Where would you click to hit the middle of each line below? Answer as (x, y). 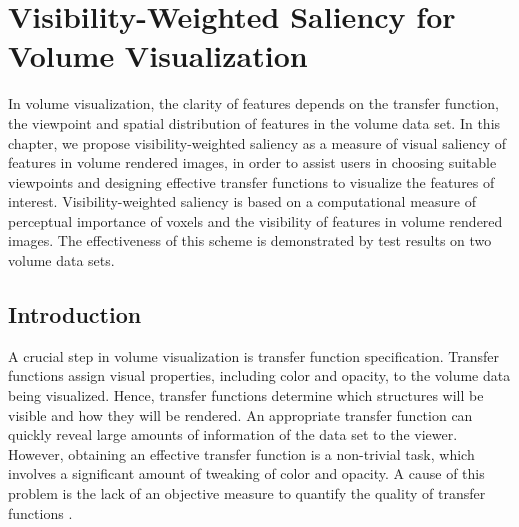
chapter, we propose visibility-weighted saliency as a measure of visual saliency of (257, 142)
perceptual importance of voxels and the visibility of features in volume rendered (255, 220)
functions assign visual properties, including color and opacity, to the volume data (259, 375)
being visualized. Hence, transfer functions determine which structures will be (246, 395)
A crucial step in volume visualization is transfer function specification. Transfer (254, 355)
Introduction (75, 314)
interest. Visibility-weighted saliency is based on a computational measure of (242, 201)
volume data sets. (61, 260)
